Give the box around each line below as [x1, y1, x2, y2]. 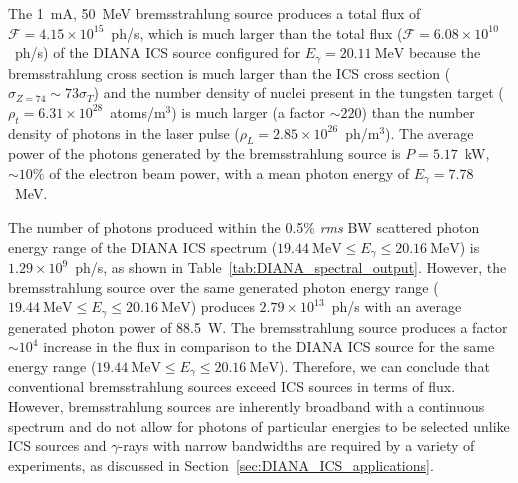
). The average [385, 122, 474, 143]
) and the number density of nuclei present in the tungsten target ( [93, 82, 504, 103]
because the [408, 42, 481, 63]
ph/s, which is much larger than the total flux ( [111, 22, 403, 43]
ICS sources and [8, 435, 107, 456]
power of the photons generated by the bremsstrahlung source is [8, 143, 401, 164]
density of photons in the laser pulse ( [8, 122, 240, 143]
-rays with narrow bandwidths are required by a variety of [118, 435, 475, 456]
